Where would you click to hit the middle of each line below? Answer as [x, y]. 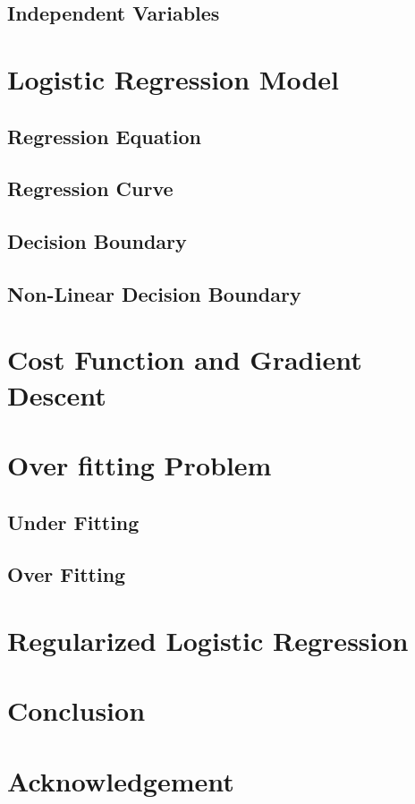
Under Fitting [73, 522]
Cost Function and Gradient [185, 359]
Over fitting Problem [140, 465]
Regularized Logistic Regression [208, 640]
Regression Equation [104, 136]
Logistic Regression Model [173, 78]
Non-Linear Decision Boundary [154, 293]
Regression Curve [90, 188]
